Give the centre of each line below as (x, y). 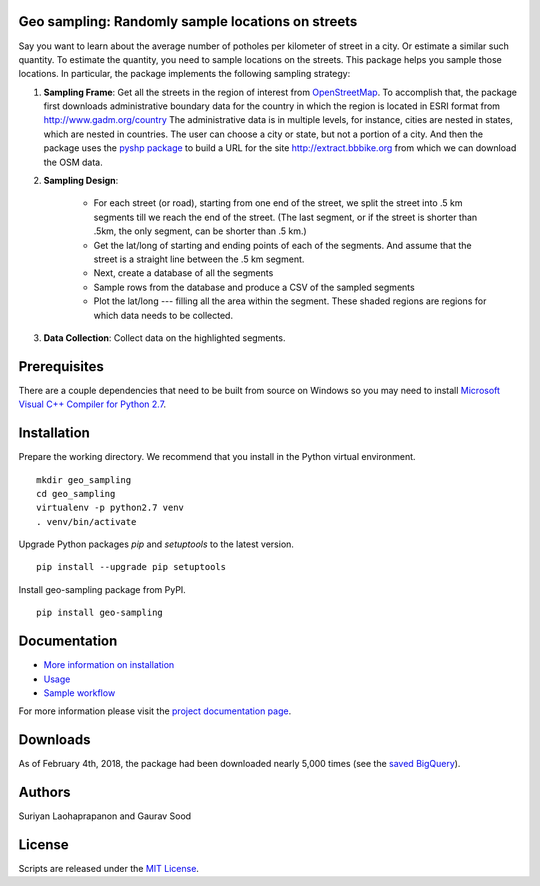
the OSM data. (73, 162)
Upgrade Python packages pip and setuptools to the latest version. (156, 544)
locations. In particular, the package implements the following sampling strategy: (184, 74)
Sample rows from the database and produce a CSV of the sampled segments (254, 287)
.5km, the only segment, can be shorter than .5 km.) (200, 231)
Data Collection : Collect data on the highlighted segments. (164, 337)
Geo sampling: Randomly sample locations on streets (188, 21)
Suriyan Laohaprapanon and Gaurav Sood (105, 816)
